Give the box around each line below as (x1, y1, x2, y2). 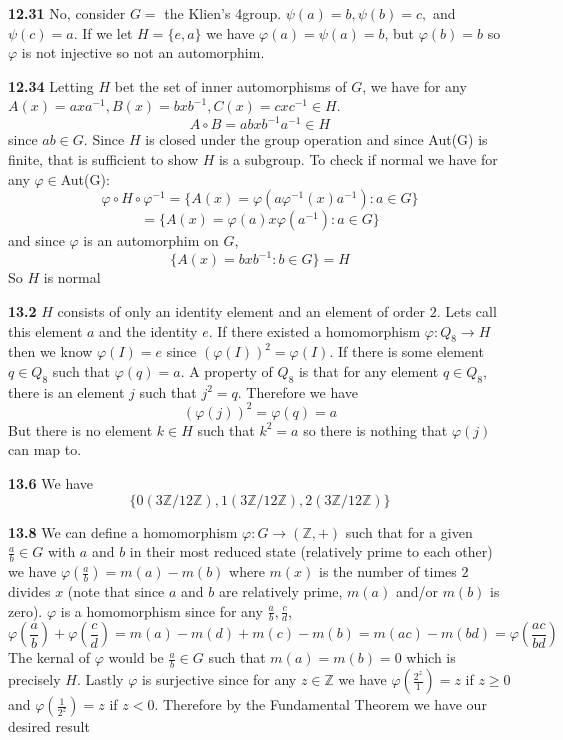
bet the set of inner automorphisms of (114, 75, 347, 96)
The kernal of (8, 647, 91, 668)
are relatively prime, (218, 581, 343, 602)
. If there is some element (329, 341, 484, 362)
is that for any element (298, 360, 439, 381)
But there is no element (8, 419, 153, 440)
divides (8, 581, 51, 602)
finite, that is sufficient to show (8, 149, 198, 170)
